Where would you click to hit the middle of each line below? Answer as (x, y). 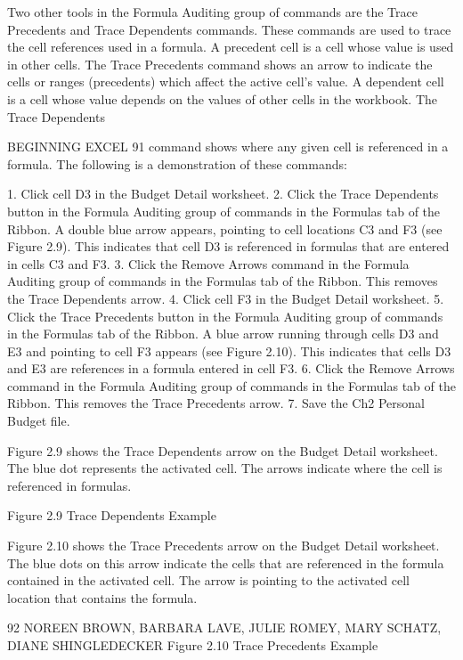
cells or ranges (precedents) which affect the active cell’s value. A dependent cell (226, 81)
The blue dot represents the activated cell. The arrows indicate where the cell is (225, 468)
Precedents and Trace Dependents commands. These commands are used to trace (229, 29)
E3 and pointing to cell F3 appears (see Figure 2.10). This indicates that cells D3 (229, 350)
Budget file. (39, 421)
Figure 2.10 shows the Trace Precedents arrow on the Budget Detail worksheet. (223, 546)
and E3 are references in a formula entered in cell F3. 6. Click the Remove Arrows (231, 368)
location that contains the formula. (102, 597)
